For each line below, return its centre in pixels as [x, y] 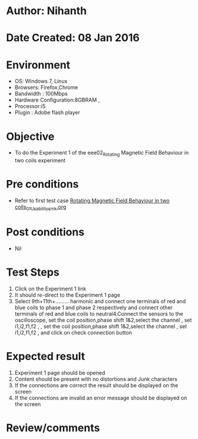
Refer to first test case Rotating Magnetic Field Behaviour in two [92, 200]
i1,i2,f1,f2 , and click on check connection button [73, 332]
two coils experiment [40, 160]
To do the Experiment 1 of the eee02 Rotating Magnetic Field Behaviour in [102, 153]
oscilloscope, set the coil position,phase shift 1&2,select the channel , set [103, 320]
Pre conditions [42, 184]
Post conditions [45, 232]
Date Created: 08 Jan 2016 [73, 38]
